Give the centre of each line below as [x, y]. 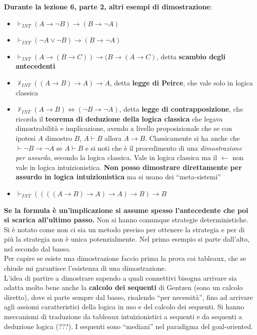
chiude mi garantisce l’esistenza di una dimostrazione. [85, 268]
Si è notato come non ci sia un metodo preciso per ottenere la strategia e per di [124, 229]
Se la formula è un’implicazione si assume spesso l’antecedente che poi [126, 210]
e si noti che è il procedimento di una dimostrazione [164, 147]
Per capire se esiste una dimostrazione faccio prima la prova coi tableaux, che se [125, 258]
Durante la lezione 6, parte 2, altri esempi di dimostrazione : [108, 6]
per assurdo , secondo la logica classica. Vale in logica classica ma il [116, 157]
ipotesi [25, 138]
